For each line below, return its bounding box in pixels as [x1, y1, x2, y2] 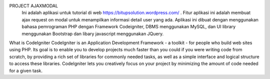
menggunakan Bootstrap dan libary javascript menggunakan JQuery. [21, 30, 164, 37]
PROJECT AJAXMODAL [9, 3, 58, 8]
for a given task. [9, 68, 42, 74]
